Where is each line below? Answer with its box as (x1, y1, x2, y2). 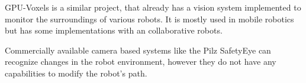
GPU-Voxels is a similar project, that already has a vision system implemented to (5, 1, 301, 13)
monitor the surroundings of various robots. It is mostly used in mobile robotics (5, 12, 294, 25)
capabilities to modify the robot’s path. (5, 67, 147, 79)
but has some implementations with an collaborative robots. (5, 24, 223, 36)
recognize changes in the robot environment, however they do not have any (5, 55, 276, 68)
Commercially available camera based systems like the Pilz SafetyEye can (5, 44, 271, 56)
